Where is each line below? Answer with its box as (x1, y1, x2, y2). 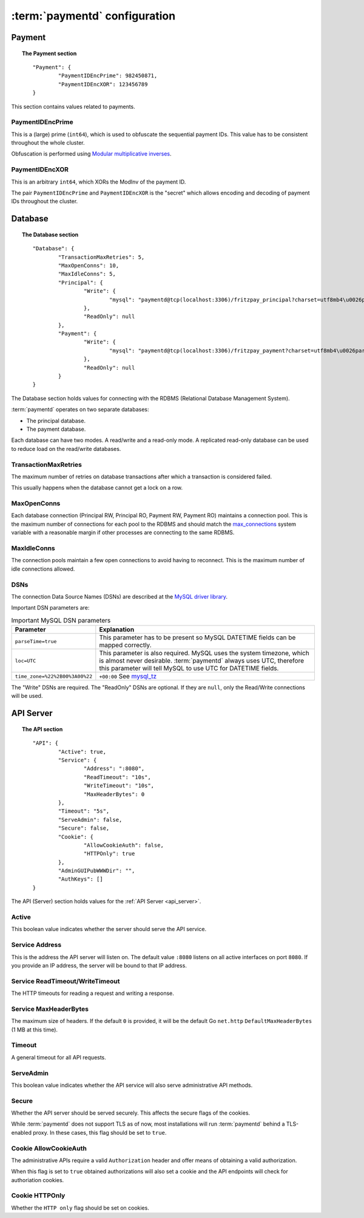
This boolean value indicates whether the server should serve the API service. (11, 926, 206, 933)
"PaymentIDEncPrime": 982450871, (58, 72, 158, 79)
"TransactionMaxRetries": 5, (58, 253, 145, 261)
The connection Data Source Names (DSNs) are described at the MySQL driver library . (11, 593, 227, 600)
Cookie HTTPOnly (11, 1191, 66, 1200)
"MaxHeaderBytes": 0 (83, 791, 145, 797)
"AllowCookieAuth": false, (83, 842, 164, 848)
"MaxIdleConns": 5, (58, 270, 116, 278)
